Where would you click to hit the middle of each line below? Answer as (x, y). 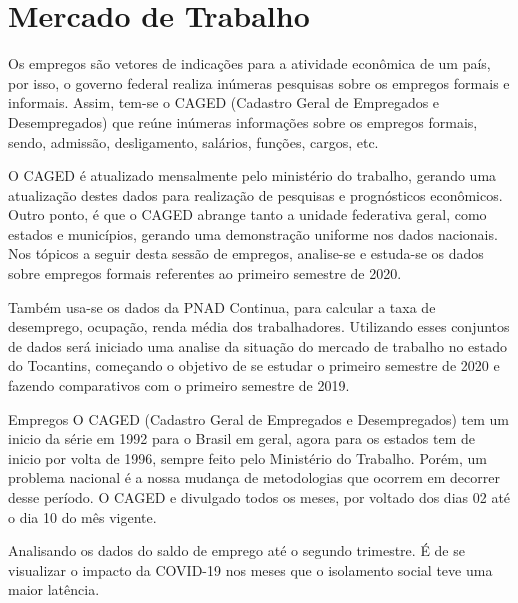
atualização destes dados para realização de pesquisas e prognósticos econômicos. (255, 194)
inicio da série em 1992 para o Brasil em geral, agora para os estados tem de (242, 438)
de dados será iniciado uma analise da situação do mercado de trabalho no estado (258, 345)
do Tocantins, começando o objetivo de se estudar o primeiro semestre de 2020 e (254, 365)
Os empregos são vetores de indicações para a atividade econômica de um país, (249, 63)
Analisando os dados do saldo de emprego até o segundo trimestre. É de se (236, 550)
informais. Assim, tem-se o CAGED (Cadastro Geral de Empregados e (224, 102)
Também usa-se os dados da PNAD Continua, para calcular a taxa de (222, 306)
